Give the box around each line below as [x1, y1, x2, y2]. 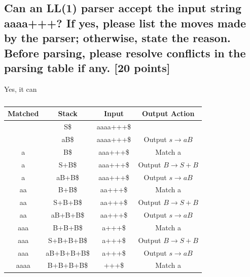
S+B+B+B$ [48, 234, 88, 245]
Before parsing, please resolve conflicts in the [4, 45, 246, 60]
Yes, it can [4, 83, 37, 94]
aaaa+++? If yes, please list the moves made [4, 15, 246, 30]
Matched [8, 108, 39, 119]
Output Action [141, 108, 195, 119]
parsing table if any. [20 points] [4, 59, 170, 75]
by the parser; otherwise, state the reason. [4, 30, 231, 46]
